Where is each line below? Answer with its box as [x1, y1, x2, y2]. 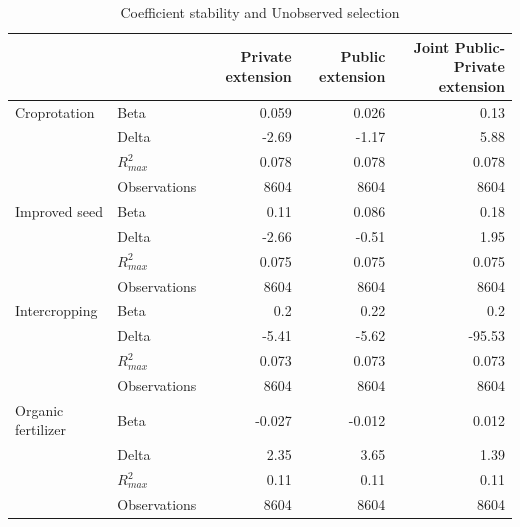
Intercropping [15, 300, 98, 321]
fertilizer [15, 419, 67, 440]
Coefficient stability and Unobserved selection [120, 2, 400, 22]
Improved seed [15, 201, 103, 221]
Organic [15, 399, 64, 420]
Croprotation [15, 101, 95, 122]
